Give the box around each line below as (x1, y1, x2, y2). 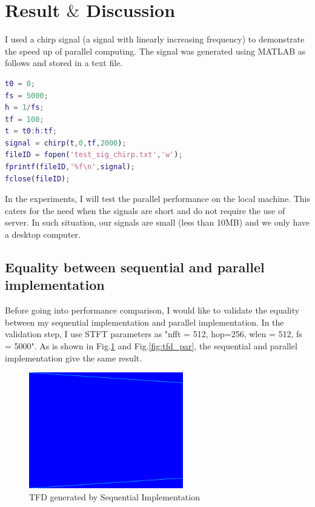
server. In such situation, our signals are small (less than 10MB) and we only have (5, 216, 310, 229)
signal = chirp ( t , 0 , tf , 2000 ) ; (5, 138, 127, 147)
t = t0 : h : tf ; (5, 127, 58, 136)
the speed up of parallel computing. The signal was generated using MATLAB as (5, 44, 306, 57)
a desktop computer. (5, 228, 81, 241)
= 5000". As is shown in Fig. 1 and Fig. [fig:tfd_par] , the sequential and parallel (5, 340, 297, 352)
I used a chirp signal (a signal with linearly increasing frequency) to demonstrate (5, 33, 305, 45)
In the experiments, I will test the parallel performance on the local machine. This (5, 192, 310, 205)
